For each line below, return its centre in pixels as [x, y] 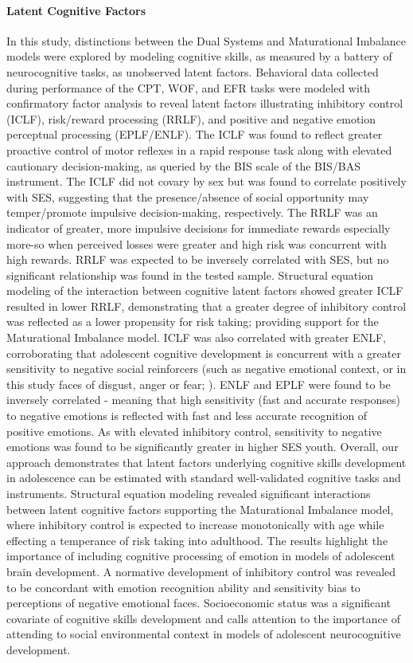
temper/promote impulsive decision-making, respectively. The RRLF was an [192, 212]
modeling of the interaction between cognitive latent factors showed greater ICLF [205, 290]
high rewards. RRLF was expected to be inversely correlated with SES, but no [198, 259]
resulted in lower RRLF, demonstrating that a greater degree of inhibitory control [206, 306]
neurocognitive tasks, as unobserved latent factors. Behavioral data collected [193, 71]
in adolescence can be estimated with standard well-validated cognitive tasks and [204, 478]
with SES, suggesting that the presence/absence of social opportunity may [188, 196]
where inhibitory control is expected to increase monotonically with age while [195, 525]
